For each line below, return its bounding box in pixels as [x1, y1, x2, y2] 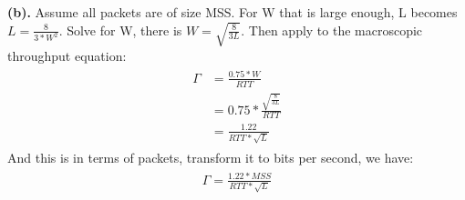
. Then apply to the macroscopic [241, 20, 423, 39]
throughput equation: [7, 45, 127, 65]
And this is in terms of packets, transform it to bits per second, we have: [7, 147, 414, 166]
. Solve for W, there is [58, 20, 182, 39]
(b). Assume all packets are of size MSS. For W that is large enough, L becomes [7, 3, 458, 21]
